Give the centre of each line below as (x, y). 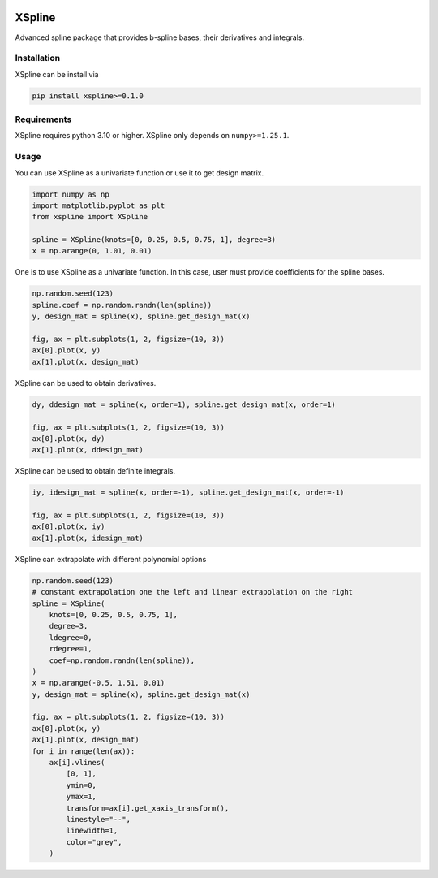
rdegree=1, (71, 649)
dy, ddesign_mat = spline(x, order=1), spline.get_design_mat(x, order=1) (184, 404)
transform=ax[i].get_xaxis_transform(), (148, 808)
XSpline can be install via (57, 74)
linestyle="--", (99, 819)
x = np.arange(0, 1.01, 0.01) (92, 251)
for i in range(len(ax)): (84, 751)
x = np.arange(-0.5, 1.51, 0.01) (99, 683)
